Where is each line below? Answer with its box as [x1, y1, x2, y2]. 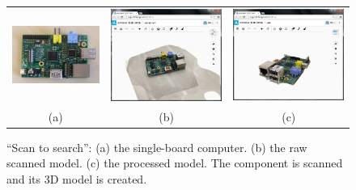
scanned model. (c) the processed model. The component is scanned [6, 154, 343, 171]
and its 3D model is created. [6, 170, 147, 187]
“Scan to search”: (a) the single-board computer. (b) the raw [6, 138, 307, 155]
